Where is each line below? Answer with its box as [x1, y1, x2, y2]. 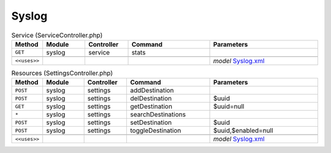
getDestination [129, 102, 173, 111]
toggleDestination [129, 126, 181, 135]
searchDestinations [129, 110, 186, 119]
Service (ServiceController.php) [11, 31, 103, 39]
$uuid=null [213, 102, 245, 111]
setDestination [129, 118, 172, 127]
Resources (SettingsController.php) [11, 69, 113, 78]
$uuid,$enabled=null [213, 126, 273, 135]
